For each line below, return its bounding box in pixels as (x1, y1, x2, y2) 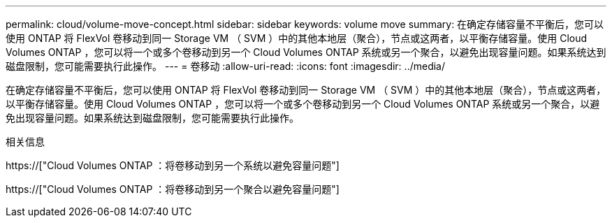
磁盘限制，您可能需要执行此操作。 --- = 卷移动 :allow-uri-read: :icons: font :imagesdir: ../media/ (6, 60, 446, 72)
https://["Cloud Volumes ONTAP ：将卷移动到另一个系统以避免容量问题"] (6, 159, 340, 171)
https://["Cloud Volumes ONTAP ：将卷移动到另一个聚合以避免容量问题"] (6, 183, 340, 195)
